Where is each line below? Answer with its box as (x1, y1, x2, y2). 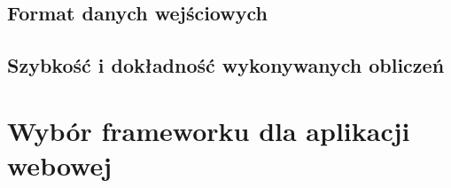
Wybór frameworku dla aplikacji (7, 112, 410, 148)
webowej (7, 146, 113, 183)
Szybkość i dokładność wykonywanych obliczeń (7, 51, 445, 79)
